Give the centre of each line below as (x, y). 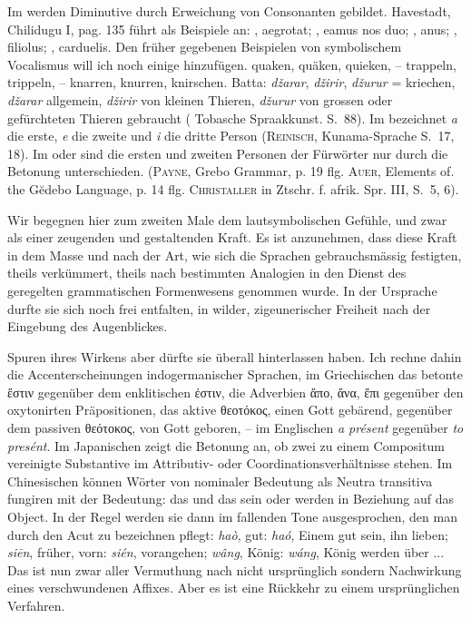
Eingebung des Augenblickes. (88, 326)
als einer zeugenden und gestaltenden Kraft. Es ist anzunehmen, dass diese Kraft (232, 237)
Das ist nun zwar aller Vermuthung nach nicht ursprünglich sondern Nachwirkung (235, 569)
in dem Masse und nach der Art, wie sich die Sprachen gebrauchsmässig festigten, (235, 255)
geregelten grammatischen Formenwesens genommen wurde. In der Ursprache (222, 290)
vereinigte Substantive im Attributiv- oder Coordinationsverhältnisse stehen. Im (230, 463)
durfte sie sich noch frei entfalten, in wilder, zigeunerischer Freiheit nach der (219, 308)
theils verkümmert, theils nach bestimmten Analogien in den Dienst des (207, 273)
